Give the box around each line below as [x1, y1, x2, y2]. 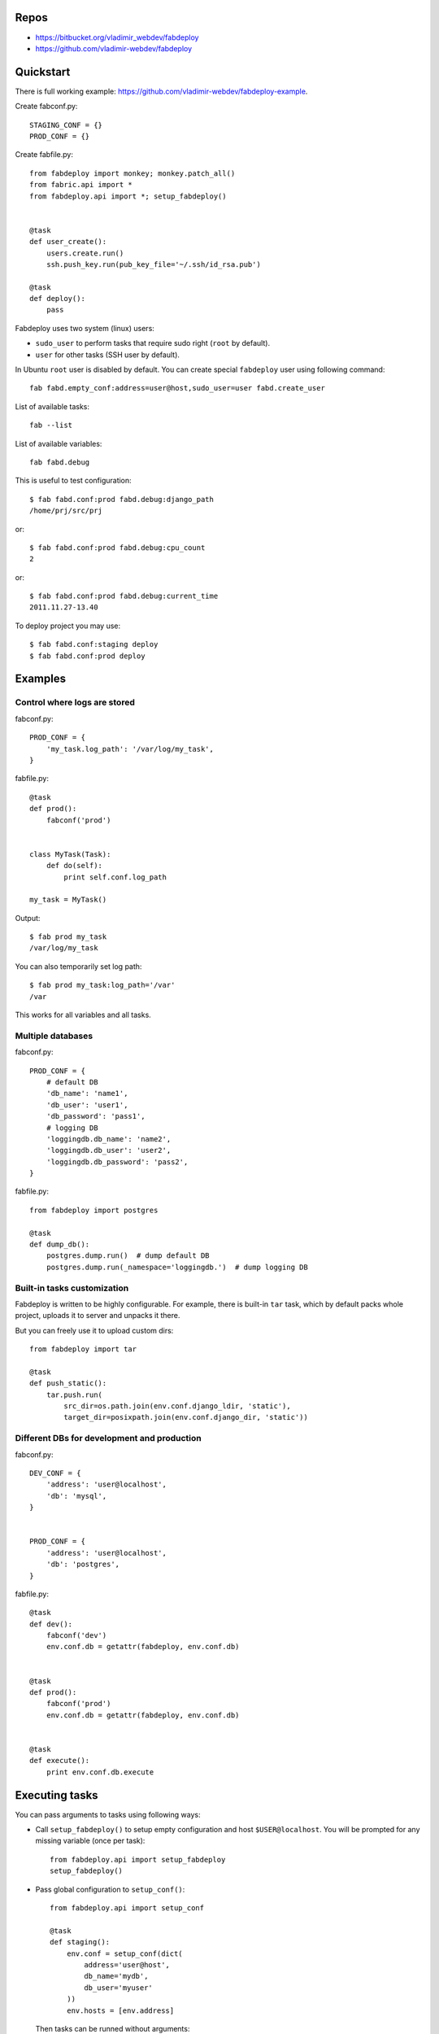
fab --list [29, 421, 73, 430]
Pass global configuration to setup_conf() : [35, 1884, 185, 1894]
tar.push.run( [46, 1390, 103, 1399]
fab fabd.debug [29, 457, 90, 467]
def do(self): [46, 861, 103, 871]
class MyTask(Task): [29, 849, 111, 858]
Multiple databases [15, 1030, 93, 1041]
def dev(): [29, 1619, 73, 1629]
